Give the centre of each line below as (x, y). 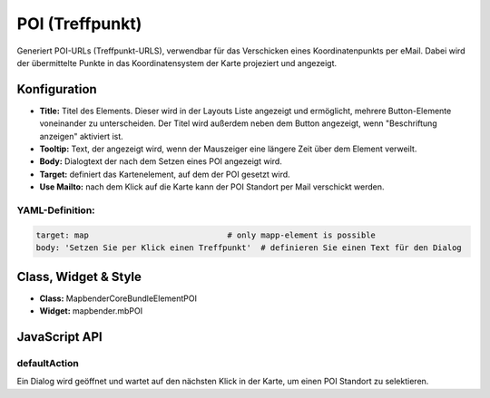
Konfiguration (57, 89)
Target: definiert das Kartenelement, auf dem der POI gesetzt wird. (165, 174)
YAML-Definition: (56, 210)
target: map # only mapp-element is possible (206, 235)
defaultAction (48, 363)
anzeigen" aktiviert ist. (82, 136)
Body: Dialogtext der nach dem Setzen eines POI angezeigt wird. (161, 161)
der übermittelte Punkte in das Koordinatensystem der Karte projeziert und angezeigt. (177, 63)
